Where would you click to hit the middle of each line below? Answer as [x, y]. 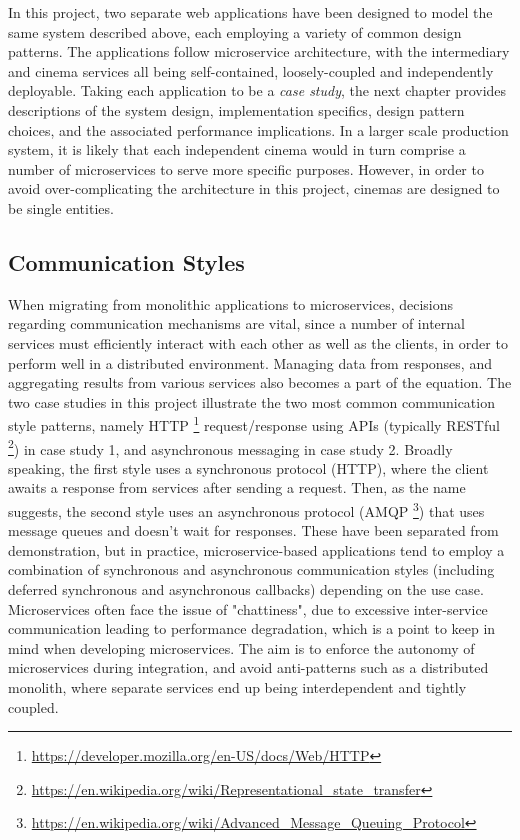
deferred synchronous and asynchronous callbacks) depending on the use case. [246, 589]
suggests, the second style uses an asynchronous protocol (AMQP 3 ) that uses [246, 509]
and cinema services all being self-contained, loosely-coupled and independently [251, 70]
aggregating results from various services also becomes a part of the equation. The [260, 382]
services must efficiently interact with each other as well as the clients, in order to [258, 342]
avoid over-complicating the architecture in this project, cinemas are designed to [254, 188]
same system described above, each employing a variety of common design [235, 31]
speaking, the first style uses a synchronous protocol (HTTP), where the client [248, 467]
